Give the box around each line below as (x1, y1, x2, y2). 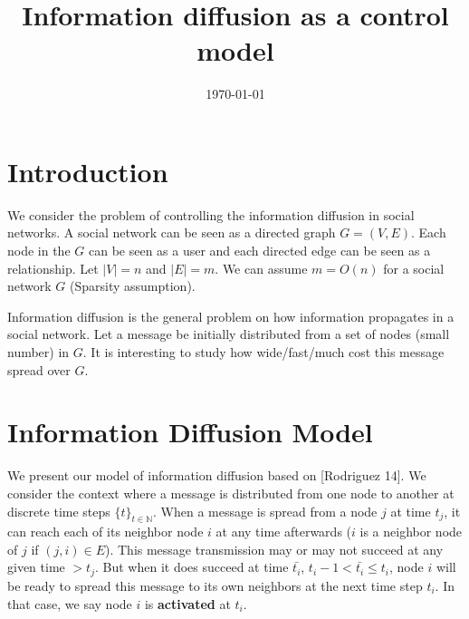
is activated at (144, 594, 231, 613)
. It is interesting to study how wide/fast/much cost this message (82, 343, 445, 361)
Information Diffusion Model (7, 413, 373, 450)
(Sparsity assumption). (69, 276, 196, 295)
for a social (383, 258, 445, 277)
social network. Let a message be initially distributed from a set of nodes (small (7, 324, 450, 343)
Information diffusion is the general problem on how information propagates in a (7, 306, 455, 325)
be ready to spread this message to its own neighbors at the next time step (7, 575, 423, 595)
